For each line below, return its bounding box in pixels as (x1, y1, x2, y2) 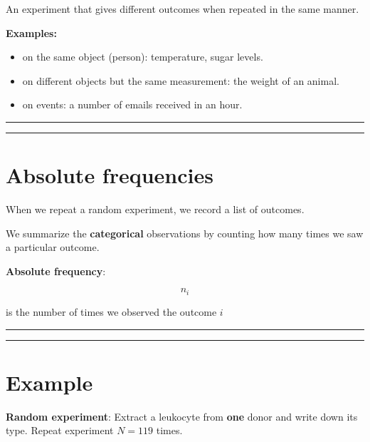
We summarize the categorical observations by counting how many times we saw (6, 225, 364, 240)
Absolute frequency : (6, 263, 106, 278)
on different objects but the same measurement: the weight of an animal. (22, 73, 339, 88)
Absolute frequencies (6, 160, 213, 190)
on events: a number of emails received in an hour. (22, 97, 243, 112)
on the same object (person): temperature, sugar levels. (22, 49, 263, 64)
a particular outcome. (6, 240, 100, 255)
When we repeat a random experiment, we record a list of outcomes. (6, 202, 305, 217)
